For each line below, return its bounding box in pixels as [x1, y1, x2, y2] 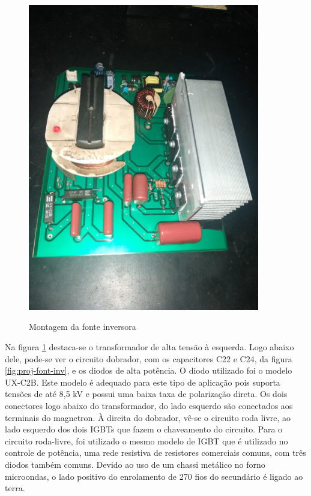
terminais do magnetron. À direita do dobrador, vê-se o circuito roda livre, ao [5, 411, 291, 423]
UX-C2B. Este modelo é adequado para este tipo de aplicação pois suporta [5, 375, 280, 388]
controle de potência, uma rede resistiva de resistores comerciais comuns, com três [5, 446, 306, 459]
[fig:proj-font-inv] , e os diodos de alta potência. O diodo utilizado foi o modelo [5, 364, 292, 377]
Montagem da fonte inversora [29, 320, 136, 333]
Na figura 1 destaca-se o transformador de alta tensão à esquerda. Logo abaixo [5, 340, 294, 353]
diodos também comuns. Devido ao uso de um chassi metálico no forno [5, 458, 265, 470]
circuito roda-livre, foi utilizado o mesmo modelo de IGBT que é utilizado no [5, 434, 288, 447]
